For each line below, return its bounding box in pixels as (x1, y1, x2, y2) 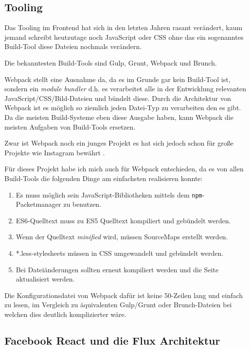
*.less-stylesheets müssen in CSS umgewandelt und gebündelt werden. (16, 248, 224, 258)
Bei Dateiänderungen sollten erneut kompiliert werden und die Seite (16, 264, 219, 274)
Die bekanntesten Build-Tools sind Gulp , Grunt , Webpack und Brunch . (4, 57, 217, 67)
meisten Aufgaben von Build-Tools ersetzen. (4, 121, 136, 132)
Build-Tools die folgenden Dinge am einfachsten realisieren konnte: (4, 173, 203, 183)
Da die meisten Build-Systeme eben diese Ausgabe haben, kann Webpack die (4, 112, 233, 122)
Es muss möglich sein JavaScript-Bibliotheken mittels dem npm (16, 189, 202, 199)
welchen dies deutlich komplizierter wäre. (4, 309, 126, 319)
